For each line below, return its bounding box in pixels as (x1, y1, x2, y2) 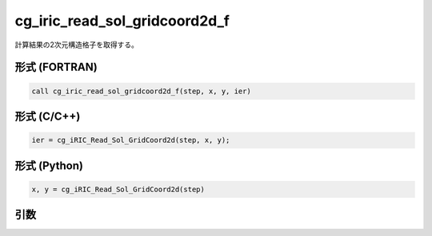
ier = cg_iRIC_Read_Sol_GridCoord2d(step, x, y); (31, 136, 230, 145)
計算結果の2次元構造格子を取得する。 (14, 40, 139, 49)
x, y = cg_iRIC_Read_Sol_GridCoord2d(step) (31, 184, 206, 194)
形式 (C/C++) (14, 109, 81, 123)
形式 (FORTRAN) (14, 61, 98, 74)
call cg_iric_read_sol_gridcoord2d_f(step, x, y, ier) (31, 86, 251, 96)
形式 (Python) (14, 159, 84, 172)
